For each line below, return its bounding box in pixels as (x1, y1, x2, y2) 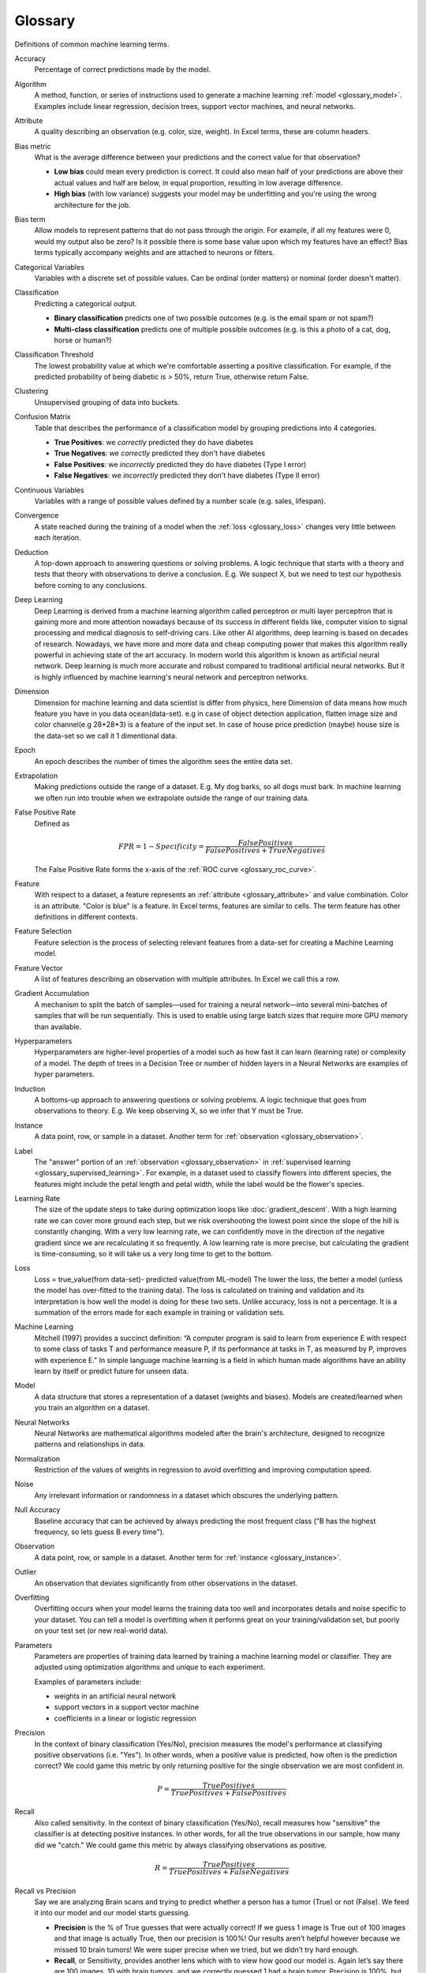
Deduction (14, 547, 49, 556)
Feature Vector (14, 963, 63, 972)
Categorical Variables (14, 262, 84, 271)
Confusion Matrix (14, 412, 71, 421)
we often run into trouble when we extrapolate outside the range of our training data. (34, 793, 309, 803)
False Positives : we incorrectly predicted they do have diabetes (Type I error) (54, 459, 307, 469)
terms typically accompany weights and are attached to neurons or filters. (34, 248, 275, 257)
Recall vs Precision (14, 1886, 77, 1896)
